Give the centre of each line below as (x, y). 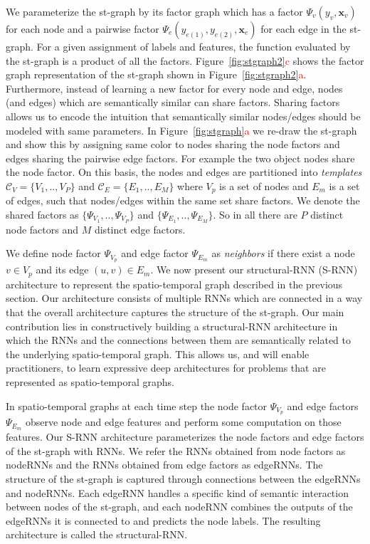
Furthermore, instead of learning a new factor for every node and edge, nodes (174, 88)
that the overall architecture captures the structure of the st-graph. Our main (175, 312)
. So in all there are (255, 214)
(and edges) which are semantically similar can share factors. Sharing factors (173, 102)
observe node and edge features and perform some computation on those (183, 422)
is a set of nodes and (264, 185)
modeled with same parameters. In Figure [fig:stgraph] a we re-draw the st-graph (181, 130)
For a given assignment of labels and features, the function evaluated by (194, 46)
